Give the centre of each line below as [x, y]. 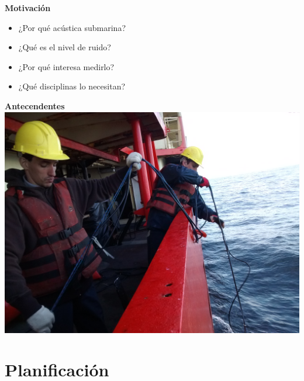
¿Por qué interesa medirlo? [66, 66]
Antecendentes [35, 105]
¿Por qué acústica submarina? [72, 27]
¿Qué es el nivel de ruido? [65, 47]
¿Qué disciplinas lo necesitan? [72, 86]
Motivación [28, 8]
